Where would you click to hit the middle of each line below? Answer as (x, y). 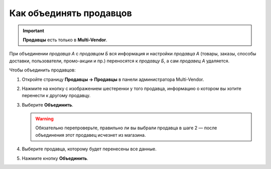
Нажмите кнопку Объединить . (55, 158)
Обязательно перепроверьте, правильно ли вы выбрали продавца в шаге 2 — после (126, 128)
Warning (44, 119)
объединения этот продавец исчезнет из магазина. (91, 135)
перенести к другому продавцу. (56, 96)
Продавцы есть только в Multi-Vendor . (65, 40)
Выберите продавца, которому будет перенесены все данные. (89, 149)
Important (34, 31)
